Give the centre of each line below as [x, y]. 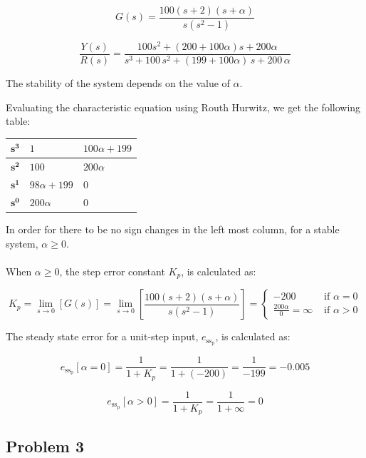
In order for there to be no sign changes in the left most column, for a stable [173, 229]
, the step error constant [112, 271]
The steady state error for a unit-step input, [102, 336]
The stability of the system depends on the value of [118, 83]
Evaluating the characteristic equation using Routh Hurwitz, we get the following [183, 107]
